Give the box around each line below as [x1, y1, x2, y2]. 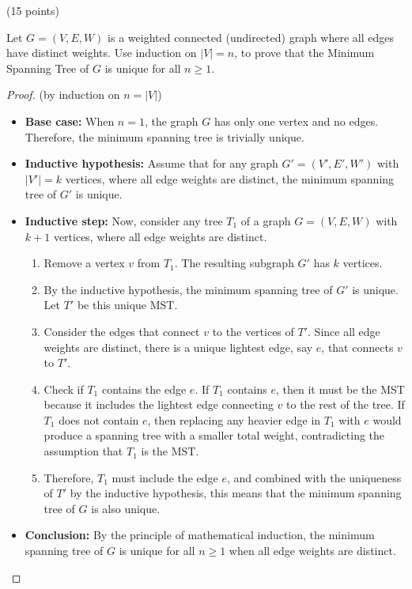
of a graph [240, 212, 291, 228]
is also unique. [91, 500, 161, 516]
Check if [43, 380, 84, 397]
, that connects [321, 338, 394, 355]
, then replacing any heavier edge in [147, 411, 321, 428]
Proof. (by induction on [6, 86, 120, 103]
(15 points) [6, 2, 59, 18]
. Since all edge [308, 323, 380, 339]
